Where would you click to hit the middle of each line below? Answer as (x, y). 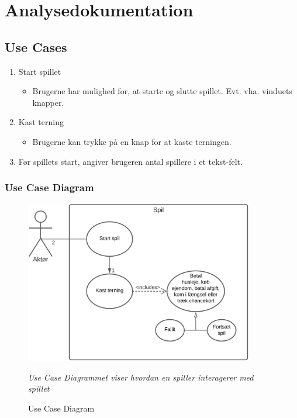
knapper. (48, 102)
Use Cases (36, 46)
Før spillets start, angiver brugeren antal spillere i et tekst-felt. (130, 161)
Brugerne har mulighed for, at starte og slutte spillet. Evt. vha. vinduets (162, 91)
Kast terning (41, 122)
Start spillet (40, 71)
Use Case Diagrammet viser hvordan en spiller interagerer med (141, 377)
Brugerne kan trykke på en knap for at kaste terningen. (132, 141)
